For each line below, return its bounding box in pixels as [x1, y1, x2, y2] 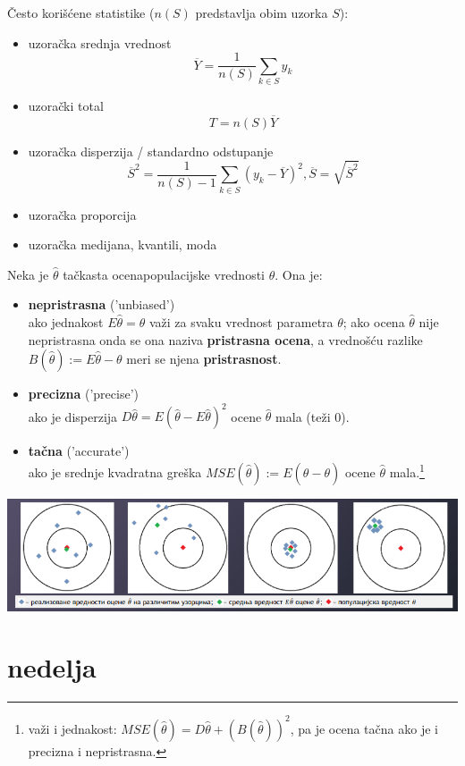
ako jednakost [28, 312, 104, 331]
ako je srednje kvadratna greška [28, 462, 202, 481]
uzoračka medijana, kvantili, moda [28, 235, 217, 254]
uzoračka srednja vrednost [28, 33, 172, 52]
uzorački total [28, 96, 104, 114]
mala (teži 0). [275, 407, 350, 425]
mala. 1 [389, 459, 425, 481]
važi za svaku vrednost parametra [148, 312, 334, 331]
